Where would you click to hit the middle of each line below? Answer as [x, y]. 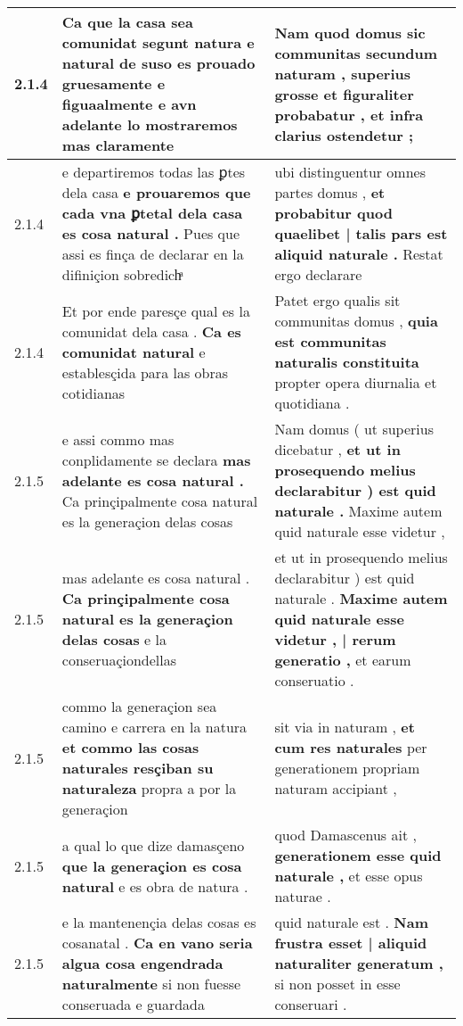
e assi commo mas [118, 439]
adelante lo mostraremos [150, 124]
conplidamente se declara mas [156, 459]
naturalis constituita [347, 362]
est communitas [330, 341]
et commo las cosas [130, 747]
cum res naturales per [351, 747]
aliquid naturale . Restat [359, 254]
